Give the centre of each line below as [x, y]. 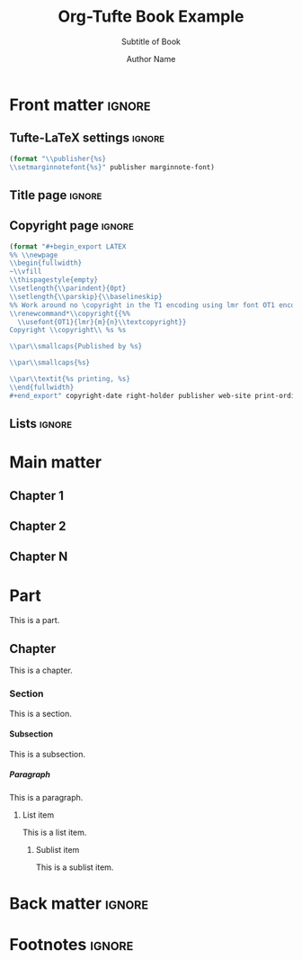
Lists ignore [41, 424]
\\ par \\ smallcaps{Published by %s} [76, 347]
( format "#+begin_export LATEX [68, 246]
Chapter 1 [37, 496]
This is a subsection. [48, 754]
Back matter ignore [79, 903]
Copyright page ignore [72, 226]
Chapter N [39, 557]
